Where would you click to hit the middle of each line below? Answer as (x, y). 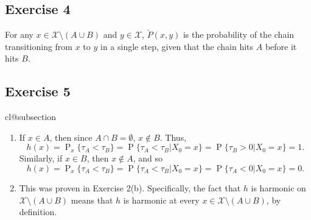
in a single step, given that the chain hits (177, 46)
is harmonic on (278, 187)
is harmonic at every (161, 200)
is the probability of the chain (239, 34)
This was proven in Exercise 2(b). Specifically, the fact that (130, 187)
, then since (71, 137)
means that (92, 200)
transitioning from (39, 46)
